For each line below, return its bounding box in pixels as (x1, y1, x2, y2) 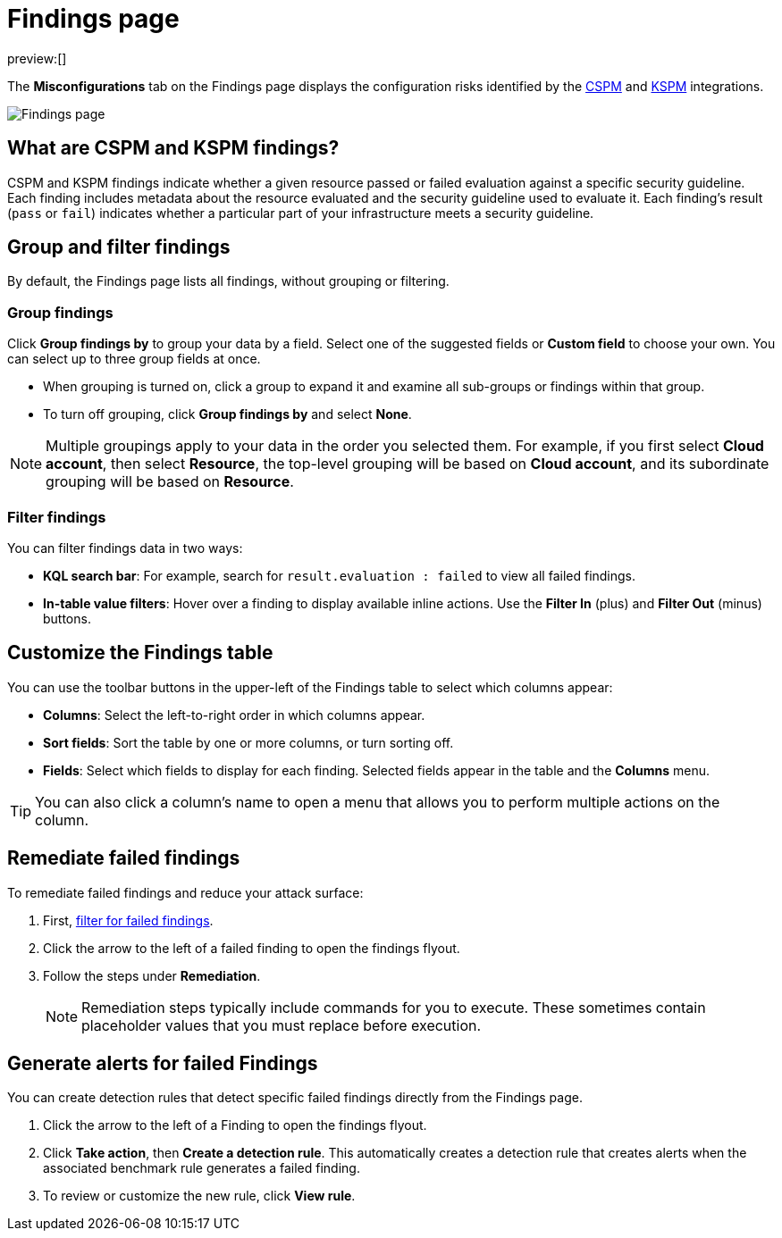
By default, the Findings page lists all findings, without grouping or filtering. (7, 273, 450, 289)
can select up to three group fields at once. (7, 351, 261, 367)
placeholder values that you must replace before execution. (81, 1016, 482, 1034)
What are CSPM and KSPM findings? (7, 137, 340, 160)
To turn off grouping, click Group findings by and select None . (43, 406, 412, 422)
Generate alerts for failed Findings (7, 1052, 318, 1075)
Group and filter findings (7, 236, 231, 259)
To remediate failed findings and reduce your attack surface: (7, 884, 364, 900)
